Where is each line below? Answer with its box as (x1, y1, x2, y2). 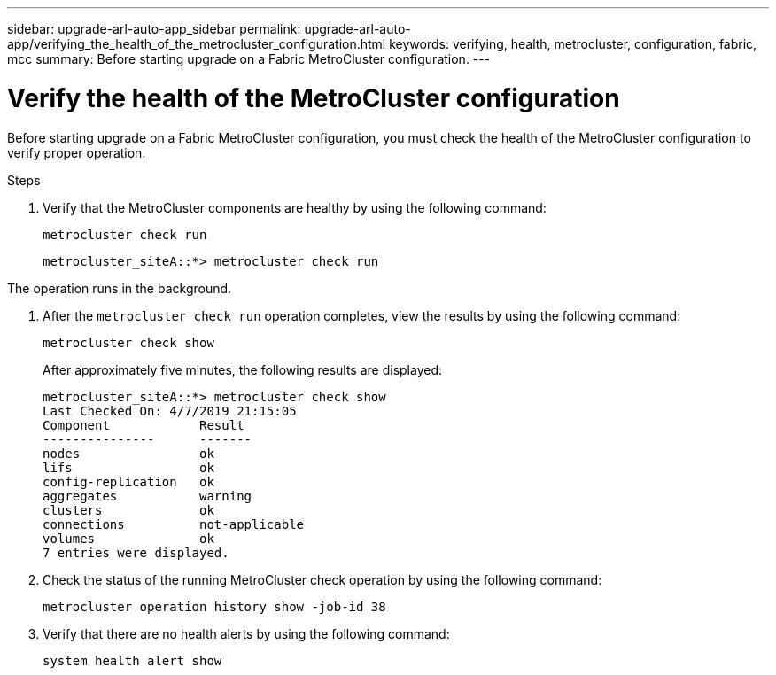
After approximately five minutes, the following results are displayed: (43, 361, 443, 377)
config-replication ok (43, 474, 214, 489)
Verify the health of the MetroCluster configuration (7, 82, 620, 113)
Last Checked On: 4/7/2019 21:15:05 (43, 403, 297, 418)
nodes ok (43, 446, 214, 461)
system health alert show (43, 653, 222, 668)
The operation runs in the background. (7, 280, 232, 296)
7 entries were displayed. (43, 545, 229, 560)
